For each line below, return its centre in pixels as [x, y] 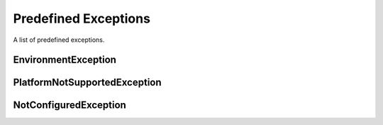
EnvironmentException [65, 60]
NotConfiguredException [70, 105]
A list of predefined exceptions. [59, 40]
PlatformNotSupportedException [88, 83]
